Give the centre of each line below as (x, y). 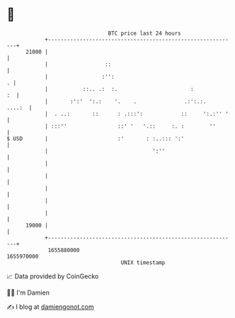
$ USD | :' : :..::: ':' (96, 138)
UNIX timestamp (143, 262)
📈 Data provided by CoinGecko (53, 276)
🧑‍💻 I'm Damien (28, 293)
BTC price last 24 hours (144, 33)
